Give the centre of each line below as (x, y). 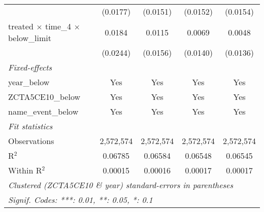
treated (21, 26)
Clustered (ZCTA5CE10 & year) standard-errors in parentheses (121, 185)
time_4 (58, 26)
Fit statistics (30, 126)
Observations (31, 141)
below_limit (30, 38)
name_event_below (43, 111)
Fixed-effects (30, 67)
